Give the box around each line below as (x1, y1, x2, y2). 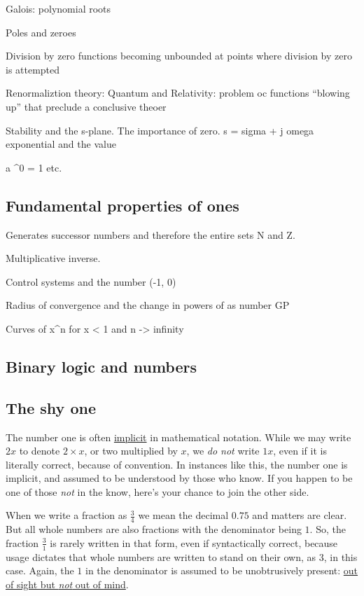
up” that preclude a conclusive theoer (6, 99, 167, 113)
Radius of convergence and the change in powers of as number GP (6, 298, 290, 312)
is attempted (6, 62, 60, 76)
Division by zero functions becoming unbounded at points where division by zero (6, 48, 352, 63)
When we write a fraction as (6, 508, 127, 522)
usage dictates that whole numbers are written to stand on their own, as (6, 549, 316, 564)
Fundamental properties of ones (6, 194, 239, 216)
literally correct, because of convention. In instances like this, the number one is (6, 457, 348, 471)
